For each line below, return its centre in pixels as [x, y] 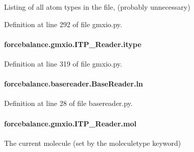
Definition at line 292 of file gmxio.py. [63, 24]
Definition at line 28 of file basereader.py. [68, 103]
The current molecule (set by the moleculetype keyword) [93, 143]
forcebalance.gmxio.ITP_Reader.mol [70, 123]
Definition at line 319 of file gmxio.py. [63, 63]
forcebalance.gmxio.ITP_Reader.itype [73, 44]
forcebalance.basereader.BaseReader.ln [74, 84]
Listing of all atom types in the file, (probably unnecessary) [97, 7]
